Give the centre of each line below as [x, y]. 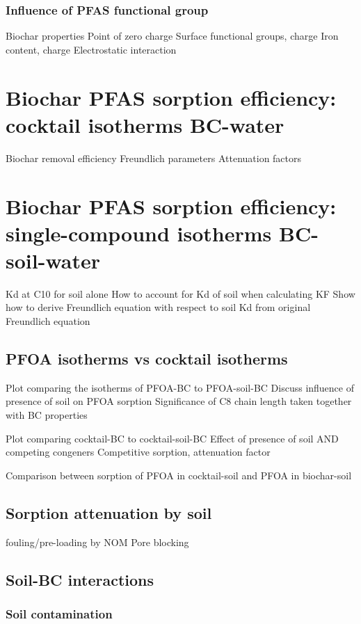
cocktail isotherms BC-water [145, 124]
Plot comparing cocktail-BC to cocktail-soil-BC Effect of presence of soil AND [172, 438]
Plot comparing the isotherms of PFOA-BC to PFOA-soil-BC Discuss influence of [180, 387]
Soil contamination [59, 613]
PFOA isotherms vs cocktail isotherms [147, 358]
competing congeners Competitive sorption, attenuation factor [138, 452]
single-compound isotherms [139, 233]
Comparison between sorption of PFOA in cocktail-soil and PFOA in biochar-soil [179, 475]
